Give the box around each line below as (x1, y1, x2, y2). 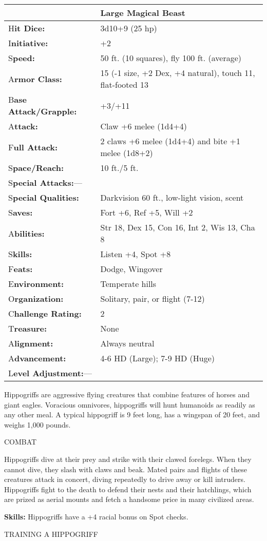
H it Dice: (8, 22, 45, 34)
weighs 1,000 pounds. (4, 419, 71, 430)
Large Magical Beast (100, 7, 185, 18)
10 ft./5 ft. (100, 162, 139, 173)
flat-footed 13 (100, 79, 148, 90)
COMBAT (4, 436, 37, 447)
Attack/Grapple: (8, 105, 77, 117)
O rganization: (8, 293, 64, 304)
